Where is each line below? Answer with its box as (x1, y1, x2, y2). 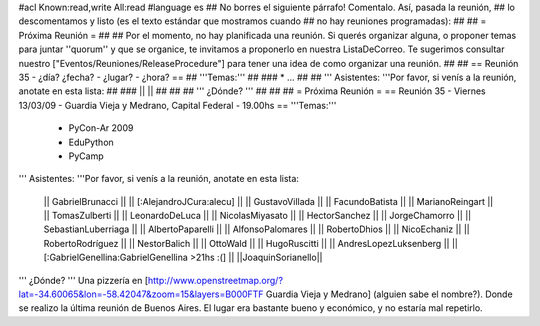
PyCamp (68, 150, 104, 162)
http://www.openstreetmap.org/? (147, 274, 284, 286)
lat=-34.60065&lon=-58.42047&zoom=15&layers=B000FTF (18, 288, 264, 300)
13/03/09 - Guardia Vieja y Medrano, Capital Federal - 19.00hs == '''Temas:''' (18, 99, 337, 111)
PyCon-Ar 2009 (68, 122, 134, 134)
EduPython (68, 136, 114, 148)
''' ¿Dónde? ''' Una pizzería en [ (18, 274, 149, 286)
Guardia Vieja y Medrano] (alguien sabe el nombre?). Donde (265, 288, 514, 300)
